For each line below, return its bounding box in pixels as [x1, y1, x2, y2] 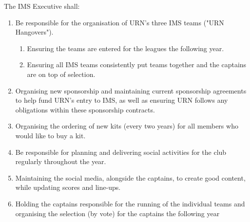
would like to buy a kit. [15, 130, 86, 140]
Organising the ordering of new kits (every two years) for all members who [15, 121, 238, 131]
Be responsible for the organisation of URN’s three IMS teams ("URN [15, 17, 224, 27]
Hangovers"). [15, 27, 54, 37]
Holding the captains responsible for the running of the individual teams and [15, 198, 245, 208]
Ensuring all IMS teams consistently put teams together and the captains [27, 59, 247, 70]
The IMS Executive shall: [4, 1, 80, 11]
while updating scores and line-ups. [15, 182, 121, 192]
